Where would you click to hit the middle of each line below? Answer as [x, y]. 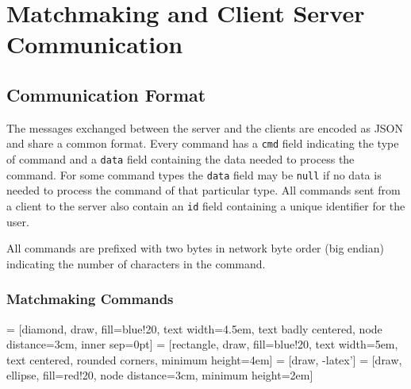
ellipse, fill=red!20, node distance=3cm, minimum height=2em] [160, 375]
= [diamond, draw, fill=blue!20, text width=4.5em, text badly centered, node [194, 328]
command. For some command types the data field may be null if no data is [194, 174]
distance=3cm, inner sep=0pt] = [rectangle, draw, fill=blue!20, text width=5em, [202, 344]
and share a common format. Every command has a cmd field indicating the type [203, 143]
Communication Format [106, 94]
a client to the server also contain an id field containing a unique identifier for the [206, 205]
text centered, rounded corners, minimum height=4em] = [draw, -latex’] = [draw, [204, 359]
